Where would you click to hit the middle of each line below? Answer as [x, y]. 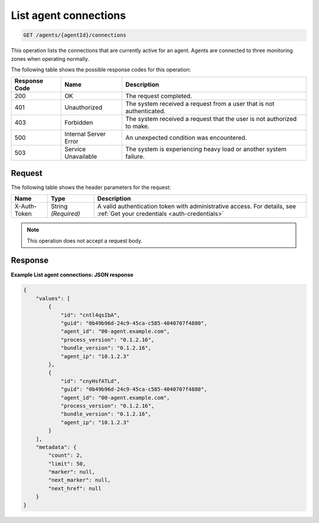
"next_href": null [75, 488]
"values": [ [53, 298]
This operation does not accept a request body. [85, 241]
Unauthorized [83, 107]
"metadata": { [56, 447]
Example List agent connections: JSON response [72, 274]
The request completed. [159, 96]
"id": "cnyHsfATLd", [90, 381]
